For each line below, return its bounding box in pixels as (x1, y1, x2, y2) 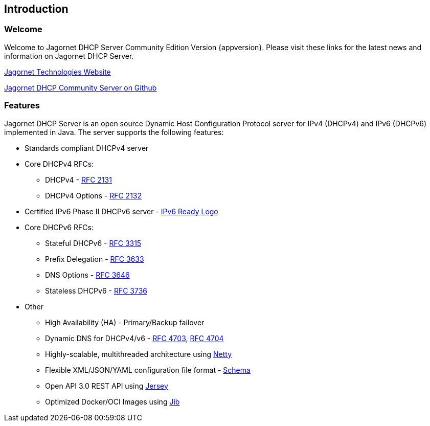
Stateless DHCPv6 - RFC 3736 (45, 286, 148, 295)
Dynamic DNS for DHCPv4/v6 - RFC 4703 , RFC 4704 (45, 333, 224, 343)
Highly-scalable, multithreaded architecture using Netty (45, 349, 232, 358)
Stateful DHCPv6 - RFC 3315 (45, 238, 142, 248)
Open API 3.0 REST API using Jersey (45, 381, 168, 390)
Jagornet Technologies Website (4, 67, 111, 76)
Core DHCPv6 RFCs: (25, 222, 94, 232)
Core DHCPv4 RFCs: (25, 159, 94, 168)
